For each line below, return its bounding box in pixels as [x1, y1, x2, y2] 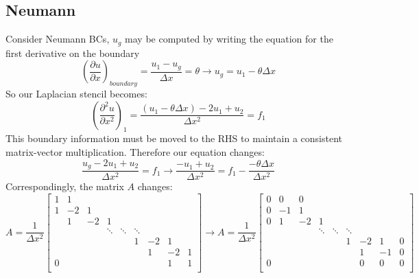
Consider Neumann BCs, [5, 32, 110, 46]
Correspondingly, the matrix [5, 179, 124, 194]
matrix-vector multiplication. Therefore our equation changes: [5, 145, 265, 159]
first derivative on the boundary [5, 45, 140, 60]
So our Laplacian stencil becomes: [5, 86, 147, 101]
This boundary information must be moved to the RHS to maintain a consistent [5, 131, 342, 146]
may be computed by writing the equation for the [125, 32, 333, 46]
